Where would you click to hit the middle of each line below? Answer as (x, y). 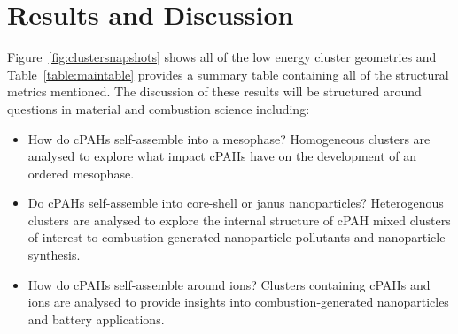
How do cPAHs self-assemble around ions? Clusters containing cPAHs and (229, 284)
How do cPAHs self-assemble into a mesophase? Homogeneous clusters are (229, 138)
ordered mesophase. (81, 173)
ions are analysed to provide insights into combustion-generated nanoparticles (238, 302)
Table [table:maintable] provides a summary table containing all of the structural (228, 74)
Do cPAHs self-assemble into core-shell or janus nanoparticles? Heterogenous (236, 203)
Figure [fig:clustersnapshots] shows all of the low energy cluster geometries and (222, 57)
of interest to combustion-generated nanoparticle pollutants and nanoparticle (237, 237)
